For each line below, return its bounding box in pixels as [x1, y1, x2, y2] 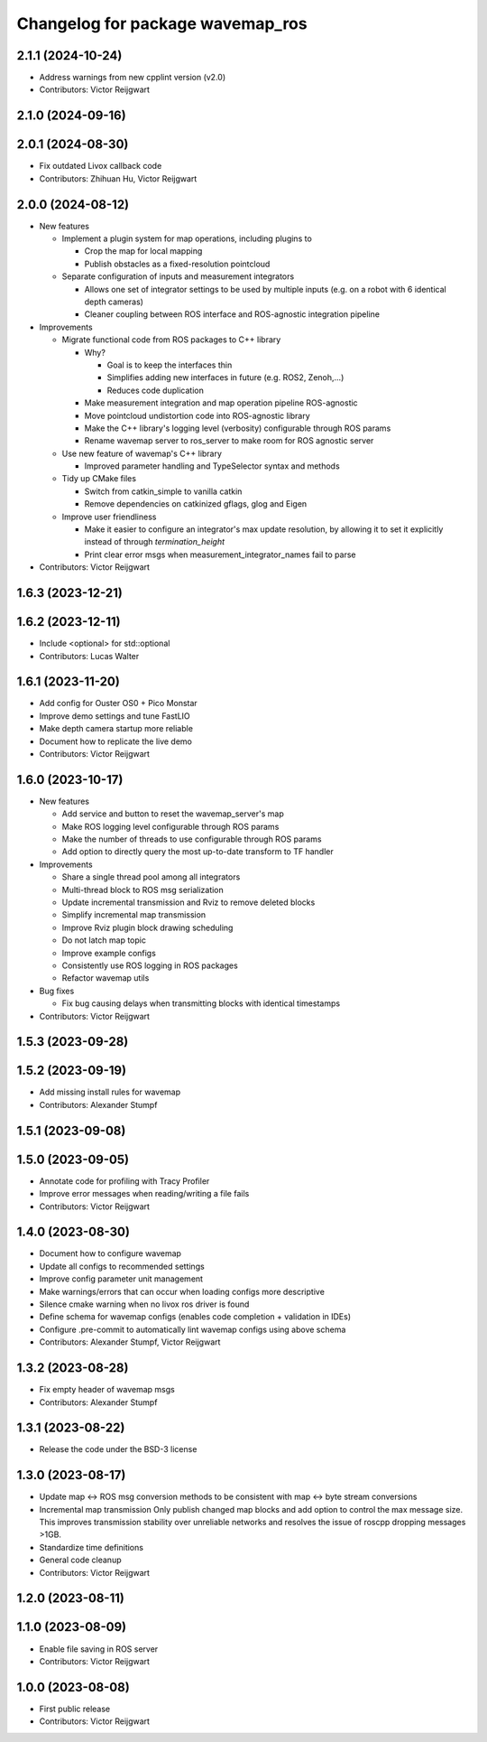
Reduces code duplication [106, 385, 205, 396]
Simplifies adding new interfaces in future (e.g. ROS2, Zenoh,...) [106, 372, 345, 383]
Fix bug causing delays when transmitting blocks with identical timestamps [61, 998, 341, 1009]
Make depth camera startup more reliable [39, 723, 194, 734]
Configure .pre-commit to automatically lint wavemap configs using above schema [39, 1324, 346, 1335]
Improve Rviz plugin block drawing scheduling [61, 922, 234, 933]
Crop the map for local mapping [84, 246, 203, 256]
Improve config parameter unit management [39, 1273, 203, 1284]
